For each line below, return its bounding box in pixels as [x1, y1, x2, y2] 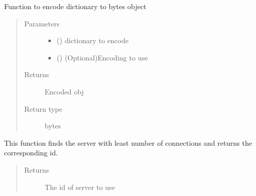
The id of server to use [44, 181, 116, 192]
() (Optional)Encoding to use [56, 52, 148, 62]
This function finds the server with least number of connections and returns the [4, 137, 252, 148]
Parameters [24, 18, 60, 28]
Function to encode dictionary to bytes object [4, 1, 147, 11]
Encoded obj [44, 86, 84, 96]
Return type [24, 103, 63, 114]
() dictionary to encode [56, 35, 129, 46]
